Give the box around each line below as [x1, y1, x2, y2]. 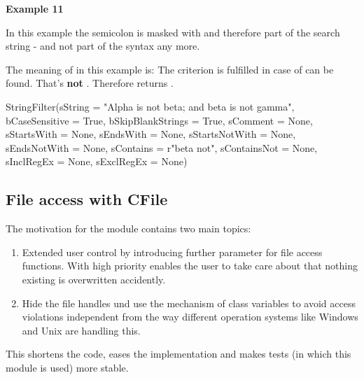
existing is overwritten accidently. [22, 272, 166, 286]
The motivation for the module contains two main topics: [6, 221, 251, 236]
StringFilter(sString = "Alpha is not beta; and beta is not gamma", [6, 99, 295, 113]
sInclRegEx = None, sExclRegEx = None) [6, 154, 188, 169]
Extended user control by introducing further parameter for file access [22, 244, 323, 259]
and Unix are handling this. [22, 323, 141, 337]
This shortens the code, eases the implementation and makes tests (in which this [6, 346, 351, 361]
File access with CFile [6, 188, 168, 210]
